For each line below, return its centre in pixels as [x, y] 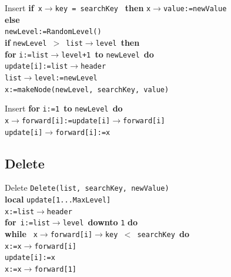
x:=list [20, 212]
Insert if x [24, 8]
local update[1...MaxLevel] [58, 199]
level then [118, 42]
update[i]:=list [36, 67]
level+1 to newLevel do [108, 54]
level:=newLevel [66, 78]
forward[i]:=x [83, 132]
